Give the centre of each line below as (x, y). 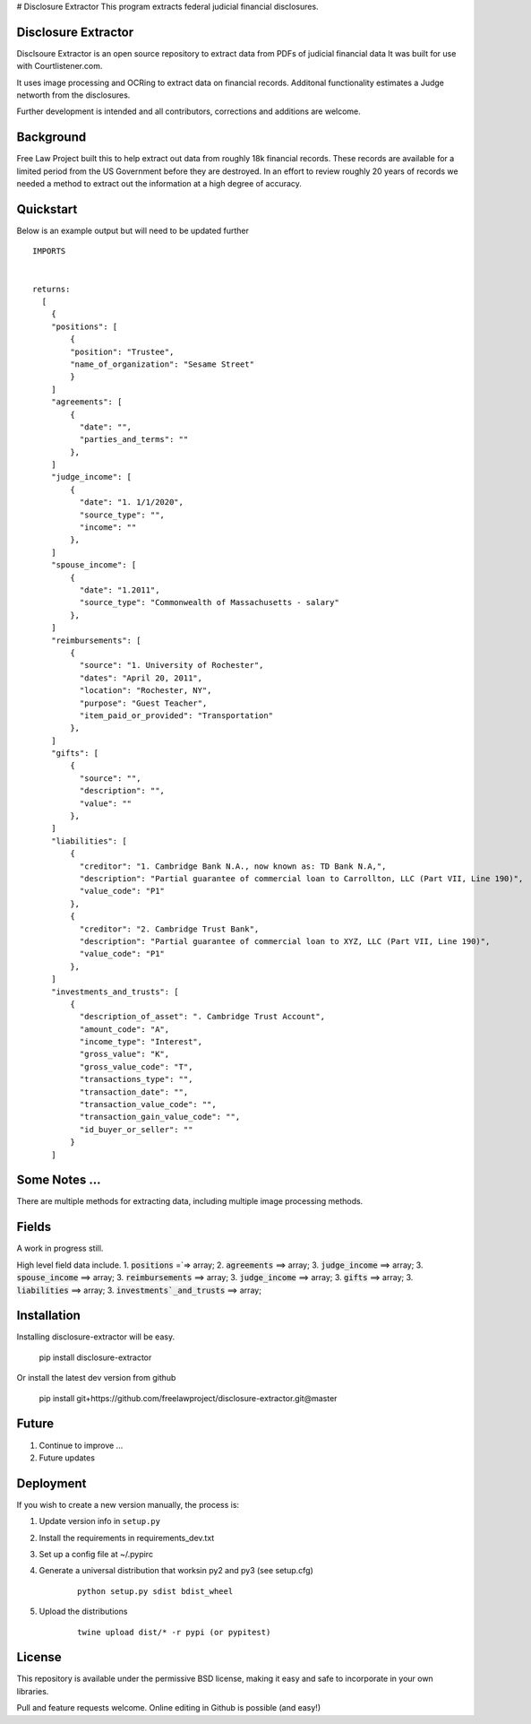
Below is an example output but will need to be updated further (133, 231)
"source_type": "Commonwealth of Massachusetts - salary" (209, 602)
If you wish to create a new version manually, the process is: (128, 1504)
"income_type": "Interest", (141, 1042)
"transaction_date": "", (134, 1092)
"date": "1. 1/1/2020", (131, 502)
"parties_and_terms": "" (134, 440)
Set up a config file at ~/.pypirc (96, 1555)
